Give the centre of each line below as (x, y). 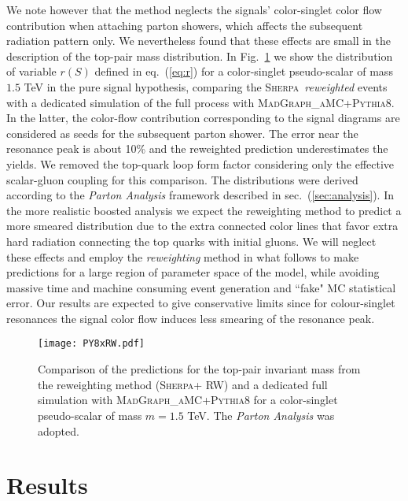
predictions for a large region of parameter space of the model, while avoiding (193, 272)
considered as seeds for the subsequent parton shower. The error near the (182, 133)
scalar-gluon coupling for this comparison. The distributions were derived (182, 179)
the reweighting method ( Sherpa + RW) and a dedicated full (183, 384)
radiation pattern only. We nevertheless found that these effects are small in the (198, 41)
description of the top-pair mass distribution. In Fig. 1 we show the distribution (200, 56)
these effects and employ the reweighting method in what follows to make (183, 256)
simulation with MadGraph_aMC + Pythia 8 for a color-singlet (188, 400)
